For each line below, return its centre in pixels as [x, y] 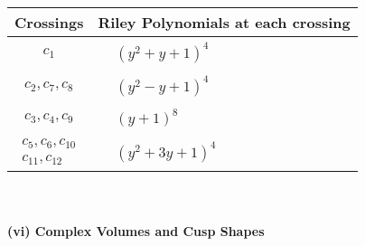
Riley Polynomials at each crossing [224, 22]
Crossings [49, 22]
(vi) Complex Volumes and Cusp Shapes [136, 230]
